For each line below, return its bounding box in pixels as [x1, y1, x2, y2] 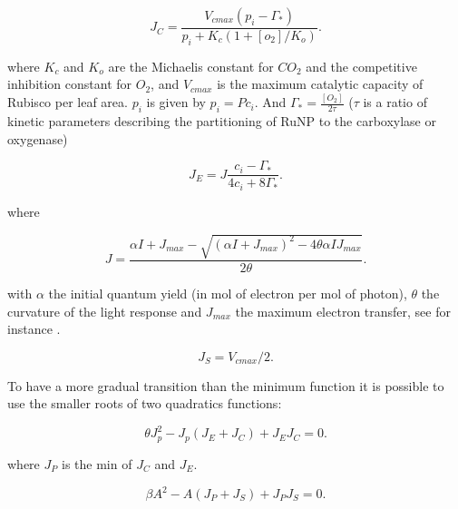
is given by [146, 93, 206, 112]
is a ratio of [363, 93, 427, 112]
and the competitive [306, 56, 417, 75]
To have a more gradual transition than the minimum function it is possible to [7, 376, 444, 395]
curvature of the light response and [7, 301, 202, 320]
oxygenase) [7, 129, 68, 148]
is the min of [62, 454, 132, 473]
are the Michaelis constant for [108, 56, 274, 75]
